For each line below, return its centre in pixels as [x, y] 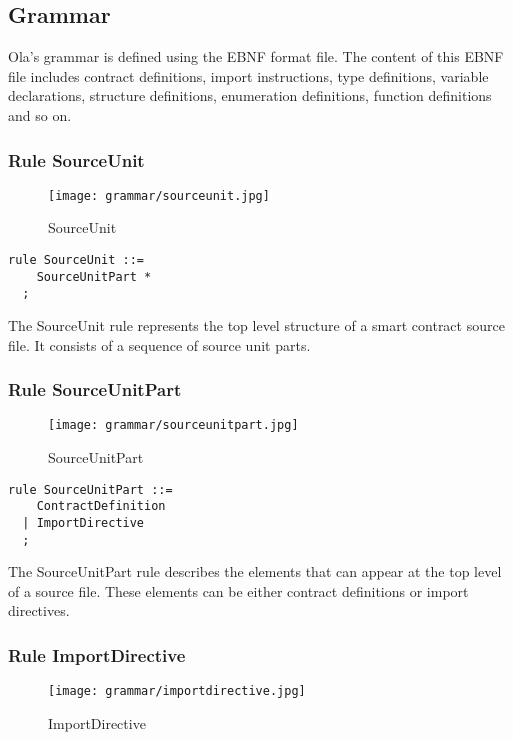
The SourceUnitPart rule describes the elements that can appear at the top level [255, 571]
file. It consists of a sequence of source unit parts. [159, 344]
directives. [39, 610]
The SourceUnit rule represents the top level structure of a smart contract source [256, 325]
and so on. [40, 114]
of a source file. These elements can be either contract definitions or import [238, 590]
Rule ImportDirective [97, 655]
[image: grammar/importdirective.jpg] [177, 691]
